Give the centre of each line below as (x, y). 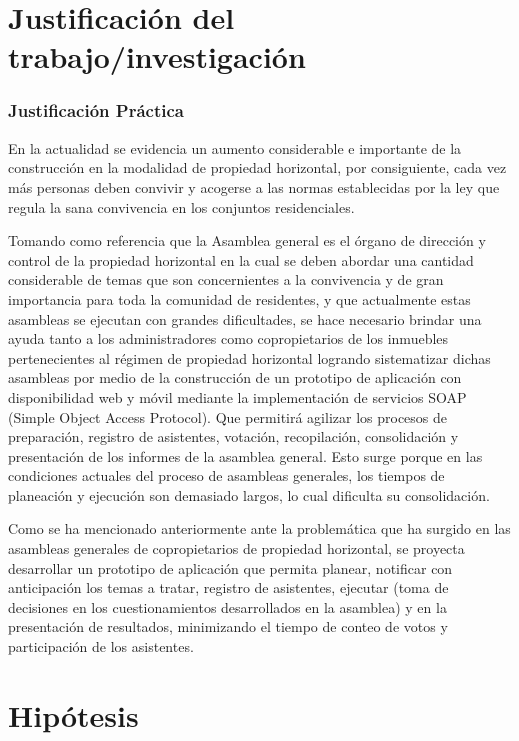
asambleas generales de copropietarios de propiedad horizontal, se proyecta (236, 548)
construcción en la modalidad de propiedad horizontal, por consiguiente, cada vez (257, 167)
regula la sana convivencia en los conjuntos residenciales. (181, 206)
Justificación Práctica (96, 110)
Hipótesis (73, 714)
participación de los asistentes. (101, 646)
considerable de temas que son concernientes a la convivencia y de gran (226, 279)
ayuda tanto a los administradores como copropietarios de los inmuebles (228, 338)
